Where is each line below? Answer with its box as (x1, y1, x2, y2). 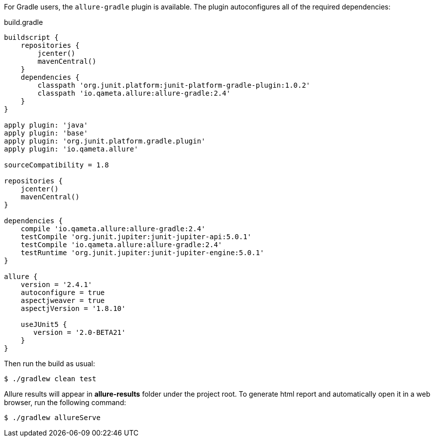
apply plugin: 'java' (4, 121, 88, 129)
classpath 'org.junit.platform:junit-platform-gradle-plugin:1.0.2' (37, 81, 311, 89)
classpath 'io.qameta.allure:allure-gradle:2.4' (37, 89, 231, 97)
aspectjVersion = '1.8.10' (20, 304, 126, 312)
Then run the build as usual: (4, 359, 95, 368)
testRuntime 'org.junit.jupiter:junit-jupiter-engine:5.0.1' (20, 249, 264, 257)
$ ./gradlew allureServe (4, 414, 101, 422)
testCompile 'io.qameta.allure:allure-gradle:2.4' (20, 241, 222, 249)
